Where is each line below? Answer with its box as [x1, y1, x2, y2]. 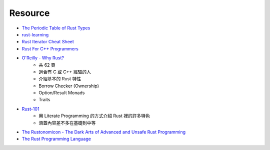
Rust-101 [21, 106, 39, 112]
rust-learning [21, 31, 49, 37]
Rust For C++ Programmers [21, 45, 78, 52]
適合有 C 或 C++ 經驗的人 [38, 69, 91, 75]
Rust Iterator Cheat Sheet [21, 39, 74, 45]
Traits [38, 97, 50, 103]
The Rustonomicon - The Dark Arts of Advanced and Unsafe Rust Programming [21, 129, 186, 135]
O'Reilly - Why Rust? [21, 55, 64, 61]
